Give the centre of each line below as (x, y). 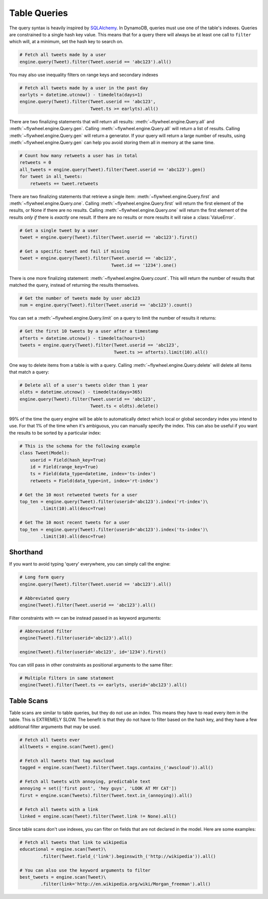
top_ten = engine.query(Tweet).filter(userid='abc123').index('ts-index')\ (114, 530)
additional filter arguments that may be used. (55, 727)
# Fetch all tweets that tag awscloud (67, 761)
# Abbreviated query (44, 598)
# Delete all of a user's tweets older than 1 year (84, 385)
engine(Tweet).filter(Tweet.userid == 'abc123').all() (88, 605)
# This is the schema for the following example (80, 446)
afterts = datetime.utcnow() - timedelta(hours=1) (83, 338)
